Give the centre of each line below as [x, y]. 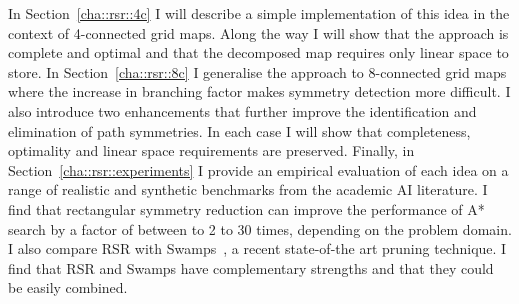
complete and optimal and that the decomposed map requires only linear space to [258, 52]
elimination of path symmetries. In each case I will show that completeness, [239, 130]
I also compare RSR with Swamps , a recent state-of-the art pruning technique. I [257, 248]
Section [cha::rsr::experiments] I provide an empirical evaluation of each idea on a [258, 169]
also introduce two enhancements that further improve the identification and [242, 110]
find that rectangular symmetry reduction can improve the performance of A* [246, 208]
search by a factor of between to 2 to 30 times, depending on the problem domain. [260, 228]
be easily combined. [68, 287]
